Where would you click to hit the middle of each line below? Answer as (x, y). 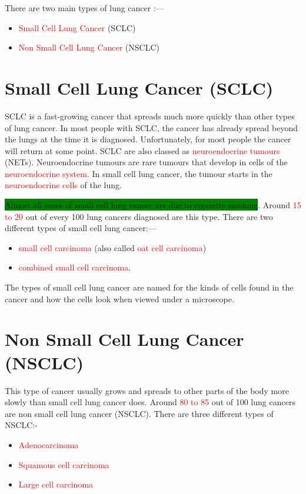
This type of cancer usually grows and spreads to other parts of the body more (147, 390)
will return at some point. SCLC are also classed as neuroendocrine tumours (142, 150)
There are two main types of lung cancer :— (84, 8)
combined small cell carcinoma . (75, 267)
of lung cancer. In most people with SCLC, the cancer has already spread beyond (151, 127)
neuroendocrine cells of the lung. (63, 185)
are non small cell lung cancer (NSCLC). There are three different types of (139, 413)
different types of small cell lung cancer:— (81, 228)
